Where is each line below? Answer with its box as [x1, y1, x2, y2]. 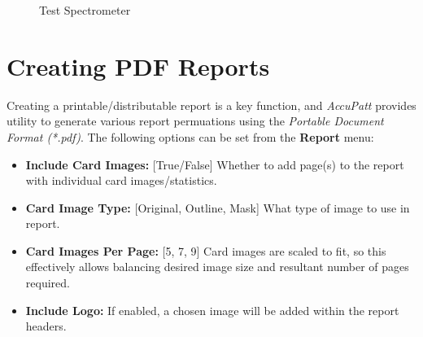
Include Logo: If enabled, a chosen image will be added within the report [25, 301, 399, 318]
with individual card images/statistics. [25, 172, 217, 189]
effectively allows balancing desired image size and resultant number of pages [25, 258, 409, 275]
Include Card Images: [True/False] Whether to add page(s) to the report [25, 155, 404, 173]
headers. [25, 317, 67, 335]
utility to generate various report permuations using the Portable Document [7, 112, 384, 129]
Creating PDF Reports [7, 49, 270, 82]
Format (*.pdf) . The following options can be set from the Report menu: [7, 128, 374, 145]
